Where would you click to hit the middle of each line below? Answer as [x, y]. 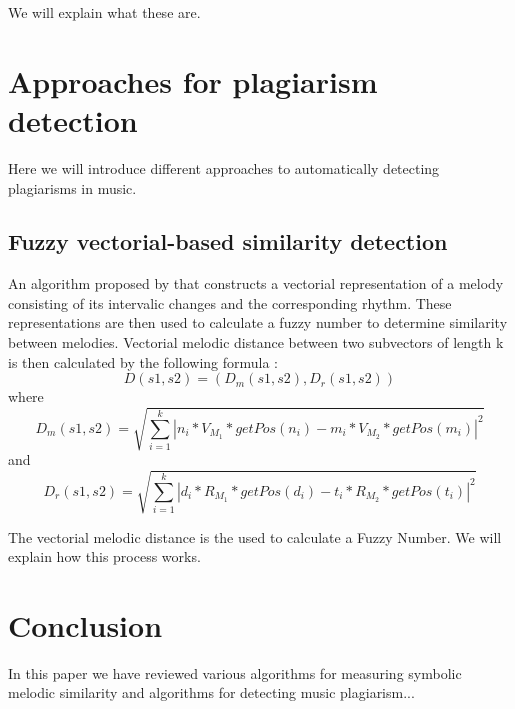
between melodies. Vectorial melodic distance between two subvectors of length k [256, 342]
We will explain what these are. [104, 12]
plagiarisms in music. [72, 187]
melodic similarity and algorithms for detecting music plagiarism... [211, 692]
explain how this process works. [104, 556]
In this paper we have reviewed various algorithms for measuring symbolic [235, 672]
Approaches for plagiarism [193, 80]
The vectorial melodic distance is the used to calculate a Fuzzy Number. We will [255, 536]
